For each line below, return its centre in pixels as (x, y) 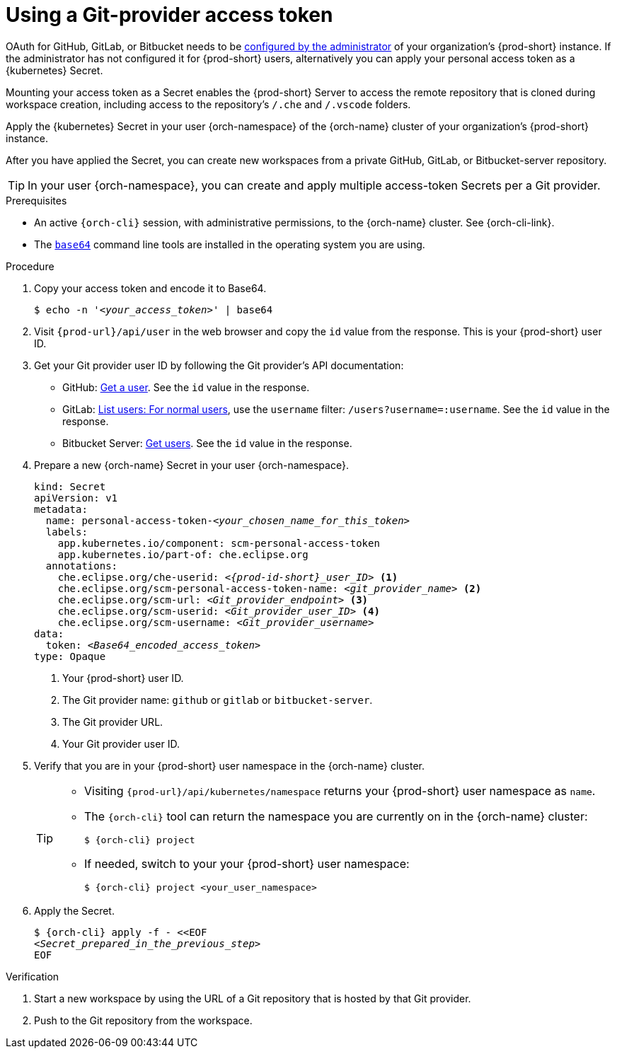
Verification (33, 976)
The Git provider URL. (113, 722)
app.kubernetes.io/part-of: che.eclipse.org (183, 554)
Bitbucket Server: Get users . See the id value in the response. (207, 443)
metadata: (61, 509)
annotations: (82, 566)
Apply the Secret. (74, 910)
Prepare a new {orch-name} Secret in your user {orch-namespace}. (191, 465)
